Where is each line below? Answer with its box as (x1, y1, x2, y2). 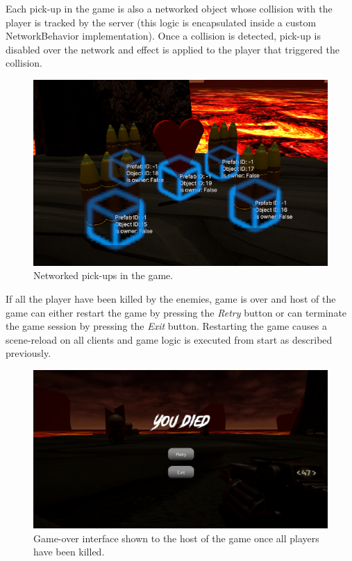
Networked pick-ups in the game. (33, 268, 174, 283)
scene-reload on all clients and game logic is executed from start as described (6, 332, 333, 346)
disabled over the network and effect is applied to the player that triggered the (6, 42, 340, 56)
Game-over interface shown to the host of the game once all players (33, 530, 319, 545)
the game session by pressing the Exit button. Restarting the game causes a (6, 319, 327, 333)
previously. (6, 346, 51, 360)
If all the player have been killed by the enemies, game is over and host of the (6, 292, 336, 306)
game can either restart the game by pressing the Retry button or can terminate (6, 305, 347, 319)
